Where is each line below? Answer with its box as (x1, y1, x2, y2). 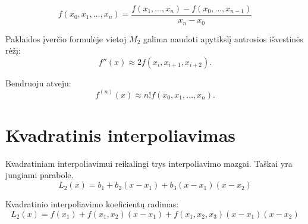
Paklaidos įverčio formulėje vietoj (5, 32, 127, 45)
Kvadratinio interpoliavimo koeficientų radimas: (5, 198, 179, 210)
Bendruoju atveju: (5, 76, 71, 89)
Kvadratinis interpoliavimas (5, 122, 236, 147)
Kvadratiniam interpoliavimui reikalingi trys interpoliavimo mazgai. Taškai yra (5, 157, 293, 169)
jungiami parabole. (5, 169, 74, 181)
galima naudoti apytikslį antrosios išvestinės (143, 32, 303, 45)
